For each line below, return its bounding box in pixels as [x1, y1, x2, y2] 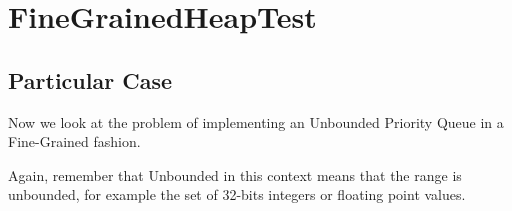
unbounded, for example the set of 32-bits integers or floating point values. [8, 184, 466, 205]
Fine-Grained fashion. [8, 131, 141, 152]
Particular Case [8, 64, 172, 95]
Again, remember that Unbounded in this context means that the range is [8, 164, 462, 185]
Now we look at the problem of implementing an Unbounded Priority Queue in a [8, 111, 504, 132]
